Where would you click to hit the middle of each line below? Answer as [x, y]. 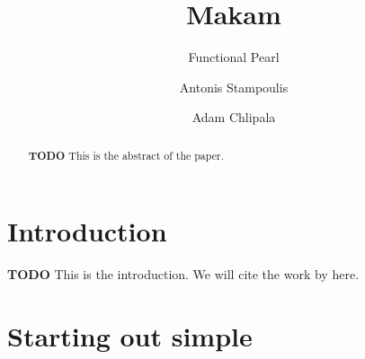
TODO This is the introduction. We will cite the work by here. [183, 274]
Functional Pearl [234, 57]
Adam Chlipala [234, 117]
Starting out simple [130, 336]
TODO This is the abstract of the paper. [126, 155]
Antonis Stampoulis [234, 87]
